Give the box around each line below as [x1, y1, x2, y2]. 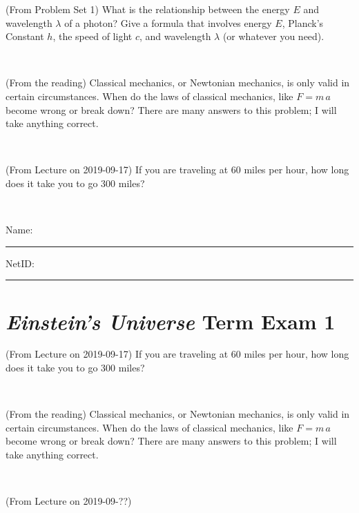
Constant [6, 29, 44, 43]
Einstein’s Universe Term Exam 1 [6, 307, 336, 336]
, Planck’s [282, 15, 324, 30]
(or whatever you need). [222, 29, 324, 43]
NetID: [6, 255, 35, 270]
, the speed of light [52, 29, 133, 43]
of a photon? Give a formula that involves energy [64, 15, 272, 30]
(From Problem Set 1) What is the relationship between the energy [6, 2, 290, 16]
